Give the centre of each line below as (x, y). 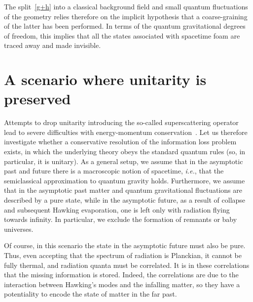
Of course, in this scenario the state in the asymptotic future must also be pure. (125, 245)
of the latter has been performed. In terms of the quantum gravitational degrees (125, 26)
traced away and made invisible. (53, 45)
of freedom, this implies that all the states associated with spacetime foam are (122, 35)
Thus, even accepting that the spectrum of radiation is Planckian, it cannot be (123, 255)
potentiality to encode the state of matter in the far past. (90, 294)
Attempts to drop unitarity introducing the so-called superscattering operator (121, 122)
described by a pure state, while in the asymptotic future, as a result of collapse (125, 200)
